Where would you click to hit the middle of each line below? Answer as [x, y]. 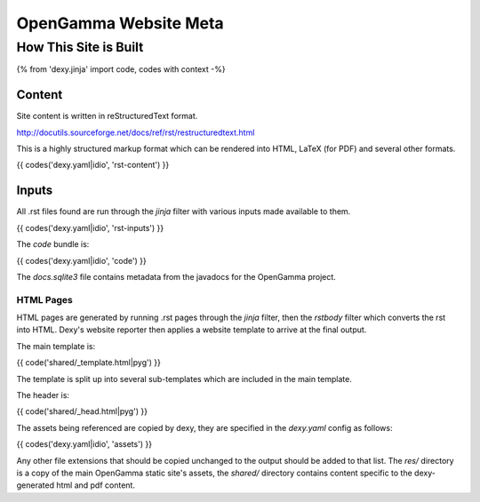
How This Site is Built [80, 47]
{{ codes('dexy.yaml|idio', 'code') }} [81, 260]
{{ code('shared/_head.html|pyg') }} [82, 411]
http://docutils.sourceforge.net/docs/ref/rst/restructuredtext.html [136, 132]
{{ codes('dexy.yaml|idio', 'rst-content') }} [93, 165]
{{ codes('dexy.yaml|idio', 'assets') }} [84, 444]
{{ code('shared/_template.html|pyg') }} [89, 363]
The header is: [43, 395]
